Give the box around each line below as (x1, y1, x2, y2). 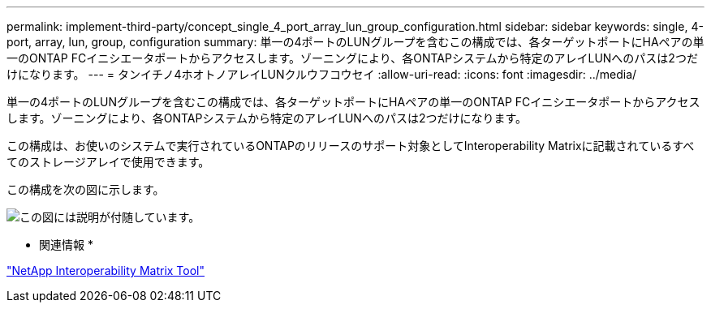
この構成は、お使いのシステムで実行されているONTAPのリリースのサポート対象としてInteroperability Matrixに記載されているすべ (6, 139, 695, 152)
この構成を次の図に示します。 (6, 182, 165, 196)
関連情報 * (39, 238, 93, 251)
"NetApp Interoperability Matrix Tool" (6, 264, 205, 277)
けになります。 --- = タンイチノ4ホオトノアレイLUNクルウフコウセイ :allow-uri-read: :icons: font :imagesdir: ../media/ (6, 67, 637, 81)
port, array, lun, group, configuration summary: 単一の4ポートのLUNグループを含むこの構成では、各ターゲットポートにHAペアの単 (6, 35, 705, 49)
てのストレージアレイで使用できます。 (6, 155, 210, 169)
